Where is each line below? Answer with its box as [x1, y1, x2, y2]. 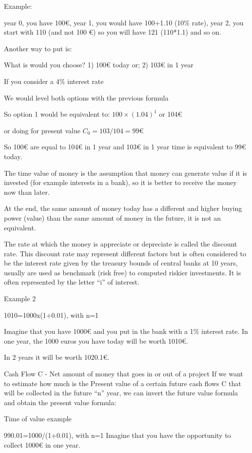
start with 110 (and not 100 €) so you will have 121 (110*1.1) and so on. [4, 27, 221, 37]
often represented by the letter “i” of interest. [4, 277, 139, 287]
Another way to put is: [4, 43, 72, 53]
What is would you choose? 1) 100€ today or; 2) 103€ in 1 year [4, 60, 194, 70]
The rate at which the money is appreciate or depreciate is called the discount [4, 239, 237, 249]
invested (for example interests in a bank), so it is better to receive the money [4, 177, 237, 187]
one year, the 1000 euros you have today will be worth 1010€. [4, 335, 188, 346]
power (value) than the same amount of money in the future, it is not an [4, 212, 221, 223]
